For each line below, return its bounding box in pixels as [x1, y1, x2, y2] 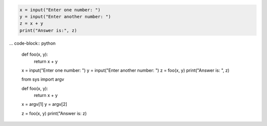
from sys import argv [21, 76, 64, 82]
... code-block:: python [9, 40, 56, 46]
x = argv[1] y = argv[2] [21, 101, 68, 107]
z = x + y [19, 21, 44, 27]
